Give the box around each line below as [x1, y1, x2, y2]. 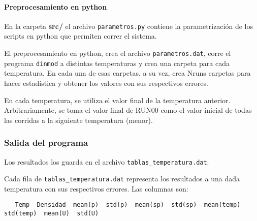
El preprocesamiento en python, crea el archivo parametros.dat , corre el [4, 48, 231, 58]
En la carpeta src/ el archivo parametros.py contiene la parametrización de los [4, 20, 253, 31]
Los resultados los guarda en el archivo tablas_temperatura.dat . [4, 156, 209, 167]
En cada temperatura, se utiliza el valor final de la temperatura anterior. [4, 94, 231, 105]
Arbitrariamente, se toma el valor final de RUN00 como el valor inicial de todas [4, 105, 252, 115]
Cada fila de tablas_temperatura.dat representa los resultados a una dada [4, 173, 240, 184]
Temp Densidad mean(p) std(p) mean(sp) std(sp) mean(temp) [15, 201, 241, 209]
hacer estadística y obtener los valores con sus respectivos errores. [4, 77, 208, 88]
